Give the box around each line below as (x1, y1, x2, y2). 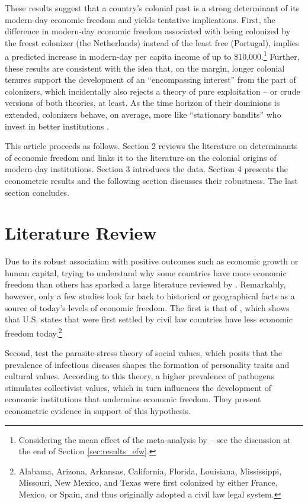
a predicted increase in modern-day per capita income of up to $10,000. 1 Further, (5, 49, 300, 63)
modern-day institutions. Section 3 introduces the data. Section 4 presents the (5, 163, 288, 175)
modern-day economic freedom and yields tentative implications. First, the (5, 13, 275, 25)
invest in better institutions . (5, 119, 110, 132)
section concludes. (5, 186, 70, 198)
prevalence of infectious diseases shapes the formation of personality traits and (5, 358, 290, 370)
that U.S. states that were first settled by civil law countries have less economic (5, 313, 293, 325)
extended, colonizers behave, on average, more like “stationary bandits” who (5, 108, 281, 120)
